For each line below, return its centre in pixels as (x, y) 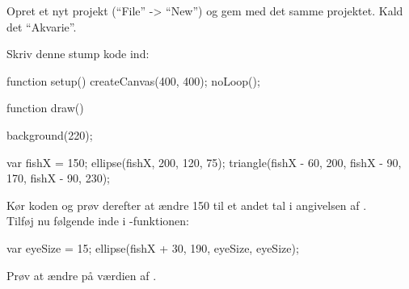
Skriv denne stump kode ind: (78, 54)
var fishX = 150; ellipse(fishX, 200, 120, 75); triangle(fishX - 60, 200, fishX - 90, (204, 162)
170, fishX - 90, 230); (59, 178)
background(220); (50, 134)
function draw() (45, 108)
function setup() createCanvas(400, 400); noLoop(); (133, 80)
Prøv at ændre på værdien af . (82, 275)
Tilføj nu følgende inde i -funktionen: (98, 221)
